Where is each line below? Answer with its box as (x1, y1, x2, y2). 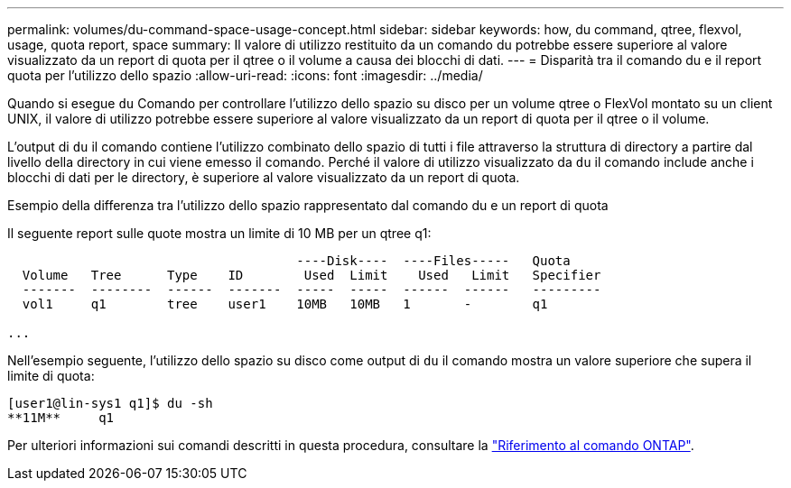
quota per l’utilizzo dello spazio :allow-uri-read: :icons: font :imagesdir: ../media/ (7, 68, 483, 83)
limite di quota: (7, 368, 95, 383)
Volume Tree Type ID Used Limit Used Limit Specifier (22, 268, 601, 282)
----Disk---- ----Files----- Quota (296, 253, 571, 268)
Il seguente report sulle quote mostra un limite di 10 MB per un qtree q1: (7, 226, 432, 241)
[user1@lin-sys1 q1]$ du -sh (7, 396, 213, 410)
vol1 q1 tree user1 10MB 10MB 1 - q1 (22, 297, 548, 311)
